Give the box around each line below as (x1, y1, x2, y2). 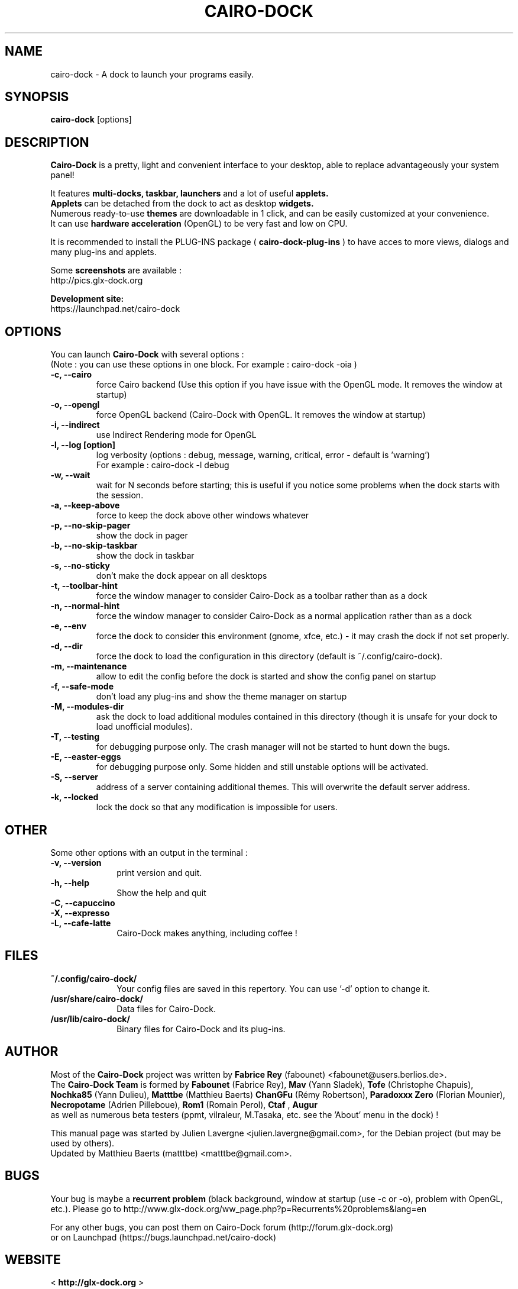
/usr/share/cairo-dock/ (50, 993, 143, 1004)
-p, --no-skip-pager (50, 520, 131, 531)
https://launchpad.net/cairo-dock (50, 304, 180, 314)
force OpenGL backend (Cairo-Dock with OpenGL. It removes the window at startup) (96, 410, 426, 420)
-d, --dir (50, 641, 83, 652)
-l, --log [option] (50, 440, 116, 450)
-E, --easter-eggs (50, 752, 121, 762)
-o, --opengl (50, 399, 100, 410)
